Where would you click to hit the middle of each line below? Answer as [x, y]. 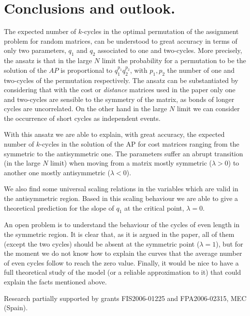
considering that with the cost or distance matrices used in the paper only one [120, 90]
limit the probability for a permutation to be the [174, 60]
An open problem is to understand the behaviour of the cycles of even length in [122, 225]
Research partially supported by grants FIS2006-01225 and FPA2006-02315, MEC [125, 298]
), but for [229, 243]
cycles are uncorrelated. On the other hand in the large [86, 108]
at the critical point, [154, 208]
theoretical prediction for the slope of [59, 208]
